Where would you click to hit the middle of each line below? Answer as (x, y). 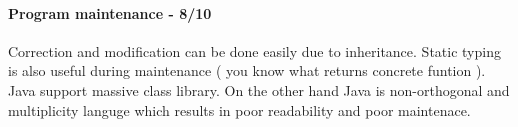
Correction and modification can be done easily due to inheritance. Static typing (254, 50)
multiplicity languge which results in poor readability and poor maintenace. (239, 109)
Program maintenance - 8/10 (110, 12)
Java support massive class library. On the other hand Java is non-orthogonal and (259, 89)
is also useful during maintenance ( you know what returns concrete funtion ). (247, 70)
